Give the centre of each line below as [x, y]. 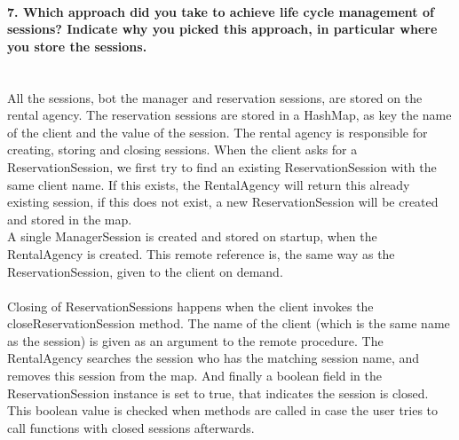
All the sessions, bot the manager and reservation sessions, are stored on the [215, 97]
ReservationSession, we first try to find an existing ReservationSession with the [222, 166]
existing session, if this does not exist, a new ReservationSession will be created [223, 202]
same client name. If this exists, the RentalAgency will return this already [209, 184]
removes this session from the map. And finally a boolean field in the [195, 376]
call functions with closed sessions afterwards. [131, 427]
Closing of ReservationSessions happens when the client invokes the [190, 306]
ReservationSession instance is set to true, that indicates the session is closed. [218, 393]
